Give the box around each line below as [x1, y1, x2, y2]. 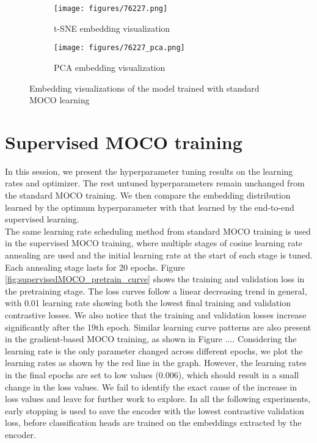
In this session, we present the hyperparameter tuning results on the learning [5, 164, 293, 177]
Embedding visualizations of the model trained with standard [29, 81, 260, 94]
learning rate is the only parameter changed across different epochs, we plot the [5, 344, 303, 357]
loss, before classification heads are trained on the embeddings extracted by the [5, 416, 302, 429]
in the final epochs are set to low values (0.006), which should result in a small [5, 368, 299, 381]
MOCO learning [29, 93, 90, 106]
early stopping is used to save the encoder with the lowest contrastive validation [5, 404, 305, 417]
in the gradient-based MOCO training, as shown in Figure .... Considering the [5, 332, 297, 345]
